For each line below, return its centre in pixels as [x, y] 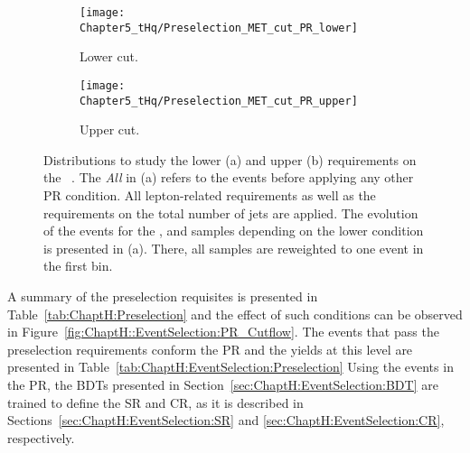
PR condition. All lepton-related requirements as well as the [210, 195]
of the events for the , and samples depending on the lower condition [234, 231]
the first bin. [78, 266]
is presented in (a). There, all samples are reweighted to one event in [234, 248]
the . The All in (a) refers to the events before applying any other [229, 177]
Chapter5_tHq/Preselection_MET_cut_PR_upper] [219, 101]
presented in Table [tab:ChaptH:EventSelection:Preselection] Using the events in [230, 367]
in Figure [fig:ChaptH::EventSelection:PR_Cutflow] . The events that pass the [223, 332]
